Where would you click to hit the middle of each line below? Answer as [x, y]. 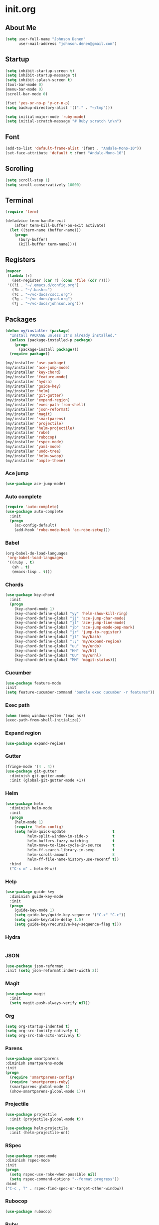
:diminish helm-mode [31, 808]
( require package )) [30, 354]
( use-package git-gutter [31, 771]
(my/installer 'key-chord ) [33, 372]
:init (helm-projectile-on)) [40, 1133]
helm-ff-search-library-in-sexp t [71, 850]
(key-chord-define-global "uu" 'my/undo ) [58, 646]
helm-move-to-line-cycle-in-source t [71, 845]
